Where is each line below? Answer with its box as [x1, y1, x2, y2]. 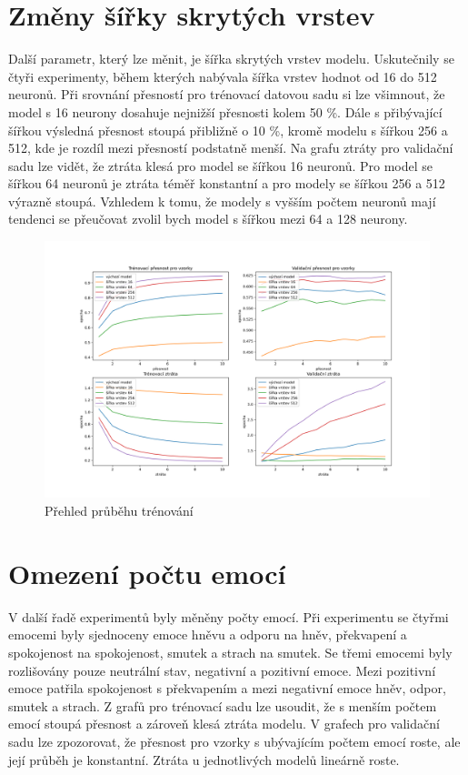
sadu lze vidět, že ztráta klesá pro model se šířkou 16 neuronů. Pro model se [8, 156, 433, 175]
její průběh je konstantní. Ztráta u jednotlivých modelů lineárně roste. [8, 750, 400, 769]
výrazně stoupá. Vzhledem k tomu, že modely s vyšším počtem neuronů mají [8, 191, 436, 210]
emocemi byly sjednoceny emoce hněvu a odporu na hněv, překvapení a [8, 625, 407, 644]
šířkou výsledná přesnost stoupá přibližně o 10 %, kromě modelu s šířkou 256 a [8, 120, 448, 139]
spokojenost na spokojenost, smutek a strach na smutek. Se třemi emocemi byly [8, 642, 453, 661]
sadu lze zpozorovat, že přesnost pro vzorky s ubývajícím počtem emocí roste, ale [8, 731, 461, 750]
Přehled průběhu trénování [45, 501, 194, 520]
